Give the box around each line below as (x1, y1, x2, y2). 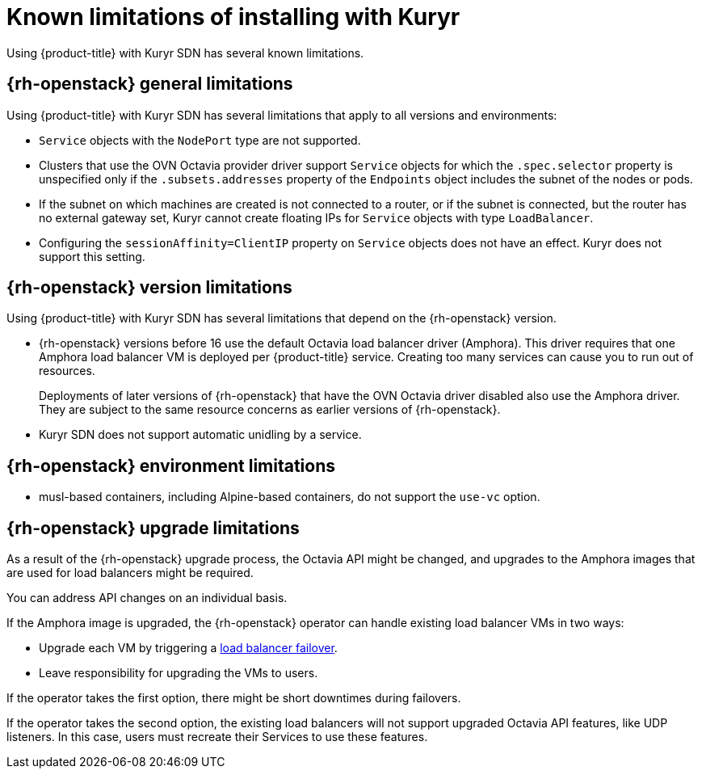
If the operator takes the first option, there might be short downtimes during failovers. (6, 691, 461, 706)
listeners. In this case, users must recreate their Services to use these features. (6, 730, 428, 744)
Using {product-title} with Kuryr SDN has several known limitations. (6, 45, 364, 60)
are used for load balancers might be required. (6, 566, 254, 580)
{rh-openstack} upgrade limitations (6, 517, 300, 538)
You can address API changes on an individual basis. (6, 591, 288, 605)
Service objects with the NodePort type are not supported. (39, 133, 361, 147)
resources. (39, 364, 95, 378)
